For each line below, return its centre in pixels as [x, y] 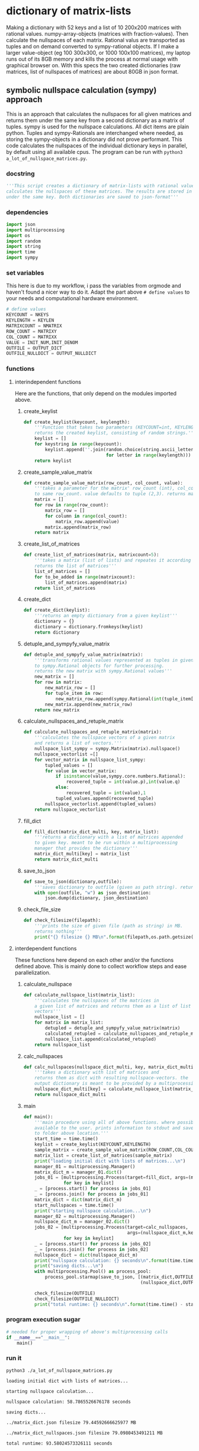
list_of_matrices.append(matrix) [86, 583]
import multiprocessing [36, 230]
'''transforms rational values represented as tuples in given [114, 660]
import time [21, 252]
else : [62, 788]
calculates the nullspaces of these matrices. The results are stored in [99, 191]
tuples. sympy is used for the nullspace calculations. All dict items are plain [98, 127]
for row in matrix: [59, 682]
